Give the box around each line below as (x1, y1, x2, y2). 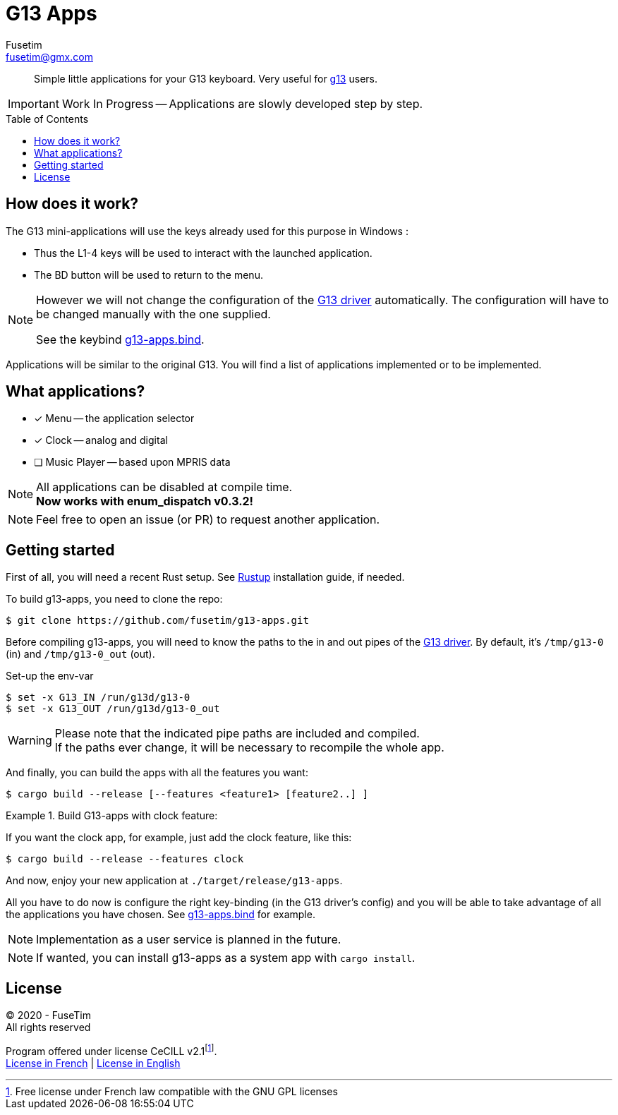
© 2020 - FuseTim (6, 1009, 92, 1022)
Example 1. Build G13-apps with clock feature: (6, 809, 218, 822)
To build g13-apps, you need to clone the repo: (6, 593, 223, 605)
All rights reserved (6, 1021, 91, 1034)
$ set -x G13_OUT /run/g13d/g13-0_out (6, 703, 220, 715)
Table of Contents (6, 112, 89, 125)
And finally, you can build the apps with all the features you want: (6, 766, 308, 779)
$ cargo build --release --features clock (6, 853, 244, 865)
